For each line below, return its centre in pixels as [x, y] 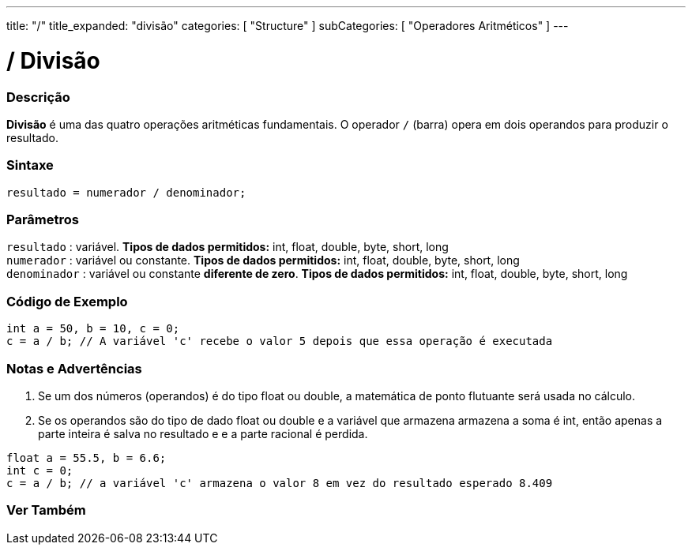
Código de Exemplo [67, 301]
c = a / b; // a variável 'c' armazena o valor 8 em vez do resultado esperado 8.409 [280, 483]
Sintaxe [30, 165]
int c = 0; [40, 470]
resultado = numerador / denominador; [126, 192]
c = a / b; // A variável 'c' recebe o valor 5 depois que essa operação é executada [280, 341]
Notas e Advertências [74, 368]
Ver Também [46, 510]
